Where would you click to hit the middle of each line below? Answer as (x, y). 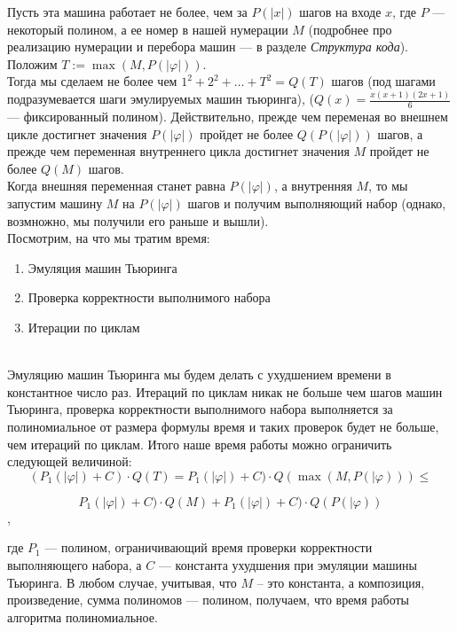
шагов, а (400, 133)
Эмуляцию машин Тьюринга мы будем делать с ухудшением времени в (199, 375)
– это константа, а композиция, (341, 582)
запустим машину (55, 203)
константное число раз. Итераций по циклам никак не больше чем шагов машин (225, 391)
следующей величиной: (70, 461)
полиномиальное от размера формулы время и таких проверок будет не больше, (223, 427)
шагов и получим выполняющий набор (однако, (317, 203)
